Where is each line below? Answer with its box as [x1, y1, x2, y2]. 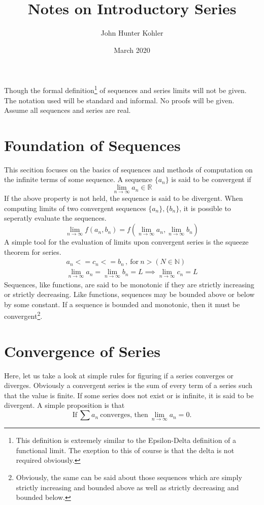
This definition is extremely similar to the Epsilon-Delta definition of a [16, 435, 237, 445]
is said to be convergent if [171, 174, 251, 185]
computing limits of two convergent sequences [4, 202, 146, 213]
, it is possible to [179, 202, 231, 213]
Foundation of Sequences [4, 134, 181, 155]
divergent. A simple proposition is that [4, 400, 125, 410]
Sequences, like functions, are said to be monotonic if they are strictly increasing [4, 279, 254, 289]
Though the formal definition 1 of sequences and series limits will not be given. [4, 83, 247, 95]
